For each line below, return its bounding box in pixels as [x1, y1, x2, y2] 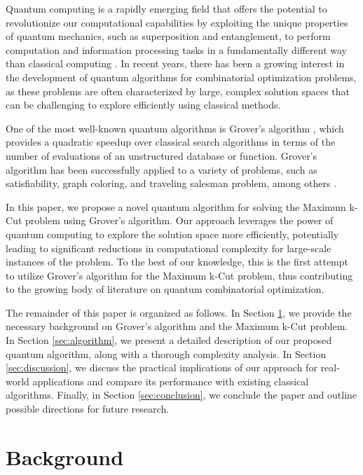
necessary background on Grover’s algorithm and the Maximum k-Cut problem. [6, 319, 348, 333]
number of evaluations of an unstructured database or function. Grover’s [6, 148, 317, 163]
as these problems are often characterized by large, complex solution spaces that [6, 83, 350, 98]
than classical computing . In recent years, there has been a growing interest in [6, 56, 345, 71]
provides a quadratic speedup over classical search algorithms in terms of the [6, 135, 336, 149]
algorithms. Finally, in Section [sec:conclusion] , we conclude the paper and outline [6, 387, 357, 402]
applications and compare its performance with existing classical [32, 373, 309, 388]
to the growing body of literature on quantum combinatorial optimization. [6, 282, 324, 296]
